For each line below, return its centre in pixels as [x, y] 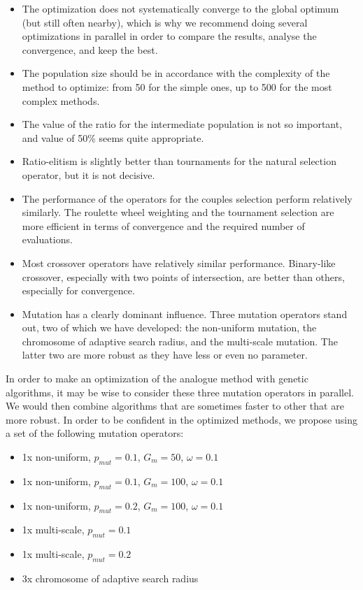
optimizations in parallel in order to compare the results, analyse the [169, 36]
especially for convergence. [78, 290]
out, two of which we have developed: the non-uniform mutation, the [169, 328]
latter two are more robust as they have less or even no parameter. [165, 355]
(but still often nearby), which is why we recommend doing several [165, 22]
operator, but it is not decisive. [88, 174]
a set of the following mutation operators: [95, 433]
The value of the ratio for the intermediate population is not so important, [182, 124]
